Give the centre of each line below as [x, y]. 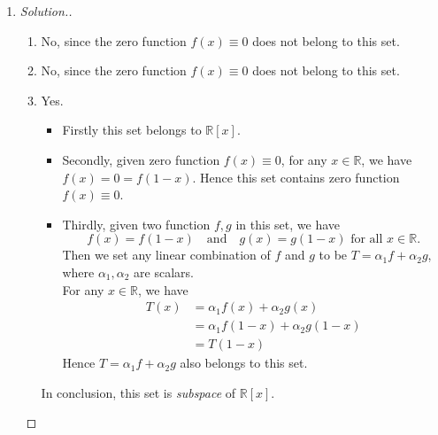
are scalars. [164, 272]
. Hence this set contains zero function [296, 177]
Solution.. [46, 11]
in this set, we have [288, 224]
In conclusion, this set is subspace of [138, 392]
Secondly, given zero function [141, 159]
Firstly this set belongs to [132, 130]
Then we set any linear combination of [166, 255]
